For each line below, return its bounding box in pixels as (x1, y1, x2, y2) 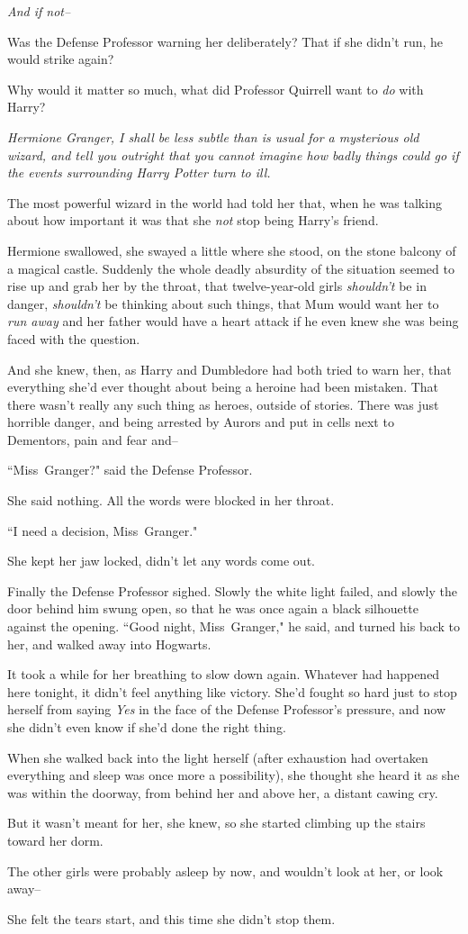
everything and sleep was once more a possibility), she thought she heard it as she (7, 766, 460, 784)
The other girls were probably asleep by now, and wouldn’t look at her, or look (7, 861, 444, 880)
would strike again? (7, 50, 114, 68)
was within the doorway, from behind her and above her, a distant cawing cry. (7, 783, 438, 802)
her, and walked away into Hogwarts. (7, 634, 211, 653)
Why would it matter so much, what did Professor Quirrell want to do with (7, 79, 424, 98)
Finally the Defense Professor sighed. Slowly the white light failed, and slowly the (7, 581, 458, 600)
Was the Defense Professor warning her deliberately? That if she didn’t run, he (7, 32, 444, 50)
